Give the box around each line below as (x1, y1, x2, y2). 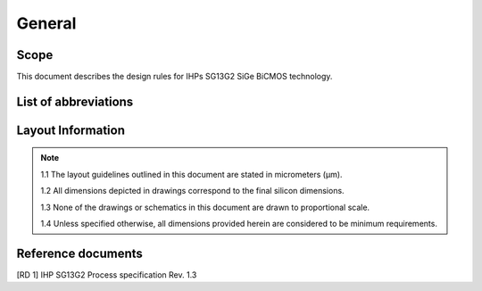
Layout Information (16, 122, 125, 137)
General (16, 13, 77, 33)
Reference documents (16, 245, 143, 261)
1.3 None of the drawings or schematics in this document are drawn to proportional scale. (40, 202, 370, 212)
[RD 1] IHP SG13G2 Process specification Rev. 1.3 (16, 269, 197, 280)
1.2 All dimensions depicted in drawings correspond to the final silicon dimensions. (40, 186, 345, 196)
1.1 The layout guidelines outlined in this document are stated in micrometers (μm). (40, 169, 343, 179)
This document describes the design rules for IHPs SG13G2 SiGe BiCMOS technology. (16, 71, 333, 82)
